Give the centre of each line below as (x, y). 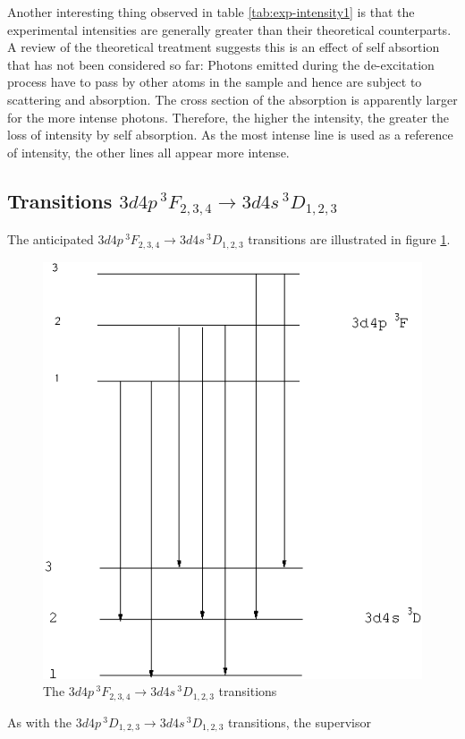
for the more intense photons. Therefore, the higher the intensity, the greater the (228, 117)
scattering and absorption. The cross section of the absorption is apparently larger (232, 99)
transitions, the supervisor (300, 722)
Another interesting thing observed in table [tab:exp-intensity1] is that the (211, 12)
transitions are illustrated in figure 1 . (349, 239)
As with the (40, 722)
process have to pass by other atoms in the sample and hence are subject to (215, 82)
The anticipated (51, 239)
